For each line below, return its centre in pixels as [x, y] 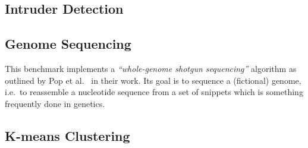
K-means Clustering [67, 135]
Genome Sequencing [68, 44]
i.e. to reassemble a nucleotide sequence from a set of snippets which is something [154, 92]
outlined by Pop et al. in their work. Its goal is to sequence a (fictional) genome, [153, 80]
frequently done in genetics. [55, 103]
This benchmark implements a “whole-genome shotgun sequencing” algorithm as [151, 68]
